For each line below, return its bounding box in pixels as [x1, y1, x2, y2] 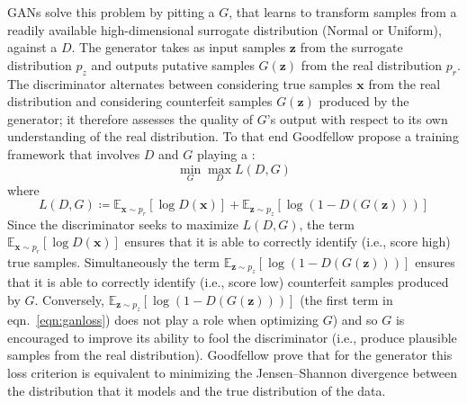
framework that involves [7, 144, 140, 163]
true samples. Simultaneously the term [7, 252, 220, 271]
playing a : [197, 144, 256, 163]
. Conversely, [34, 290, 104, 309]
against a [7, 38, 58, 57]
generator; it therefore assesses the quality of [7, 109, 254, 128]
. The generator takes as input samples [71, 38, 286, 57]
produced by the [319, 92, 409, 111]
